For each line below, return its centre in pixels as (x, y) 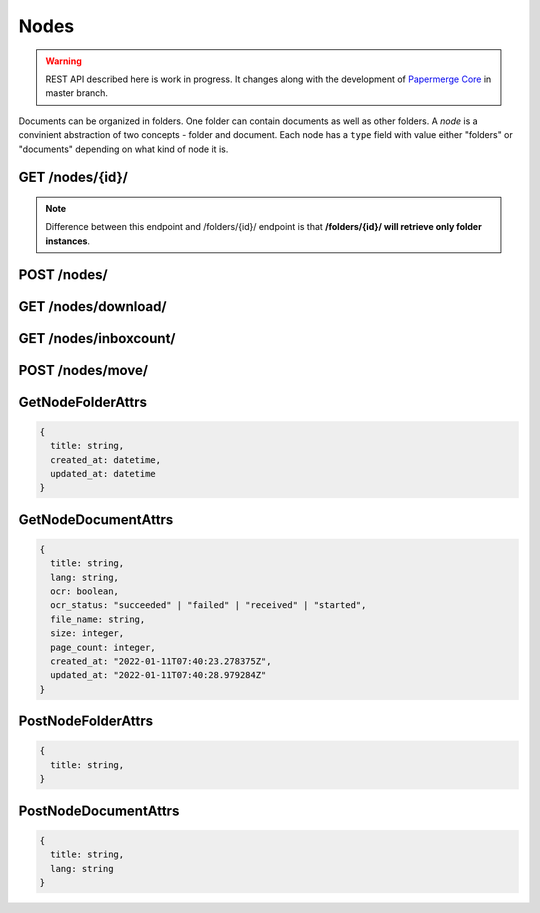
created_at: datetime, (106, 459)
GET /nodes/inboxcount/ (97, 338)
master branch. (77, 93)
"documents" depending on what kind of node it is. (123, 149)
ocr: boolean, (85, 591)
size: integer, (87, 633)
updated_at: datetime (103, 473)
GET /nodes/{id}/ (73, 177)
